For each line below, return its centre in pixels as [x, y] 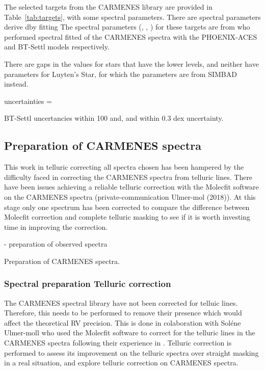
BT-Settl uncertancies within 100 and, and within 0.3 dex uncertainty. [114, 118]
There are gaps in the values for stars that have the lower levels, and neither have [131, 63]
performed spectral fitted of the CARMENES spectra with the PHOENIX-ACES [131, 36]
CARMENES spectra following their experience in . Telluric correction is [118, 343]
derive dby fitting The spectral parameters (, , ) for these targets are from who [127, 27]
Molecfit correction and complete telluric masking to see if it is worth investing [127, 217]
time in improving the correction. [56, 227]
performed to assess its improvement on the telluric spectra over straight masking [131, 352]
